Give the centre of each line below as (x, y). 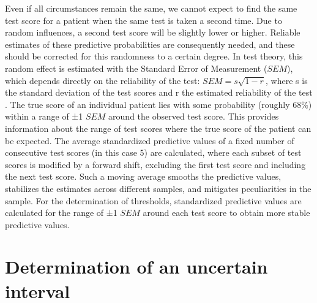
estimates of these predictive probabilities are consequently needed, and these (150, 44)
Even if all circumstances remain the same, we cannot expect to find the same (151, 8)
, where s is (287, 80)
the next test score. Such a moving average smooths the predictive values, (143, 176)
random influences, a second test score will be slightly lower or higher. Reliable (153, 32)
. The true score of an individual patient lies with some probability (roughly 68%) (158, 104)
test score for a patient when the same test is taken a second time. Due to (144, 20)
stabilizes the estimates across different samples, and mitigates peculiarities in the (158, 188)
